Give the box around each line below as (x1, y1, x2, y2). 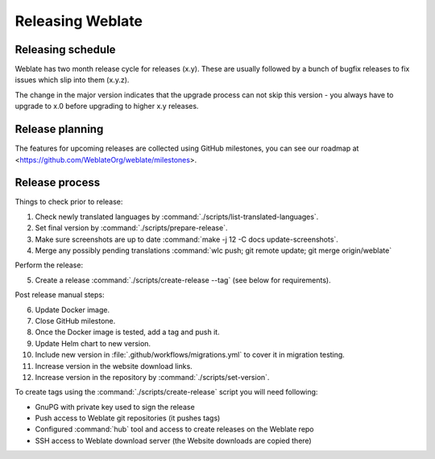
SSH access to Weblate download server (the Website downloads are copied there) (35, 436, 312, 445)
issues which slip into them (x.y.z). (14, 75, 130, 85)
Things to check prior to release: (14, 197, 123, 207)
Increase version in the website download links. (35, 361, 193, 370)
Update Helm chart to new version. (35, 338, 151, 348)
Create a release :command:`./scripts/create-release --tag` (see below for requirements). (35, 275, 331, 285)
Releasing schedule (14, 43, 116, 56)
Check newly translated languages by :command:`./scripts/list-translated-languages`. (35, 212, 319, 221)
